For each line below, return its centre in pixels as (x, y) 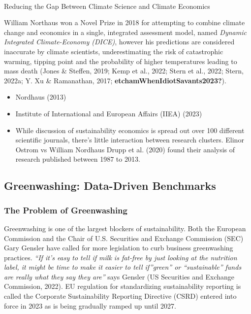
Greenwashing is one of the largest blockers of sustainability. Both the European (125, 228)
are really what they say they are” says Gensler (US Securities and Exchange (119, 276)
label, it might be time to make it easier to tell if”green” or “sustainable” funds (123, 267)
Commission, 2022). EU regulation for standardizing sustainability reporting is (123, 286)
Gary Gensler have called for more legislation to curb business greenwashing (119, 248)
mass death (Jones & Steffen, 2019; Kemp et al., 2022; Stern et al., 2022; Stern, (124, 71)
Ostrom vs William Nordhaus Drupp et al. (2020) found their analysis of (125, 149)
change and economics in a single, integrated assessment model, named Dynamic (125, 32)
